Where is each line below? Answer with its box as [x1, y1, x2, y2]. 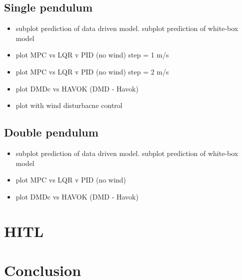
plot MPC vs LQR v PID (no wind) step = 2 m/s [15, 66, 169, 76]
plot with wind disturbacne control [15, 100, 122, 110]
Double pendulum [4, 124, 98, 140]
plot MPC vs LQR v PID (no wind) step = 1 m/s [15, 49, 169, 60]
